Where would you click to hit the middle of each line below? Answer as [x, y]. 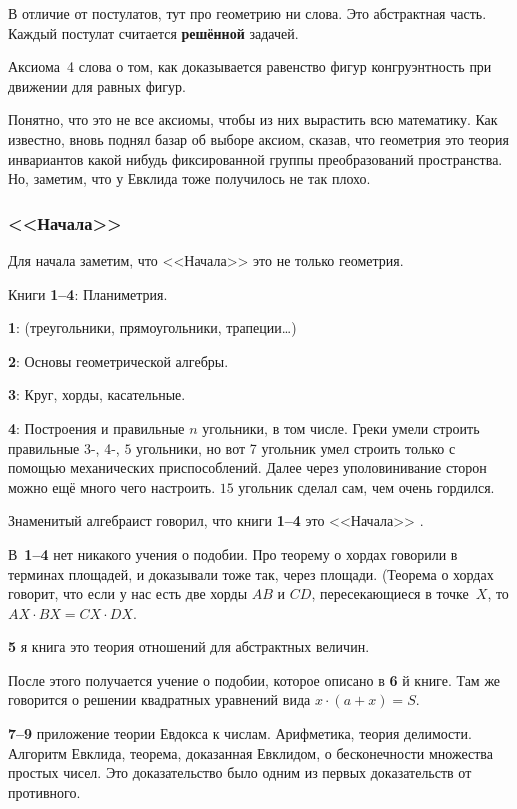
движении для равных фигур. [97, 85]
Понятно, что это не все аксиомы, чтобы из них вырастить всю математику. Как [253, 119]
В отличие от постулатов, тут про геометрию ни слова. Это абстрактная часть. [247, 13]
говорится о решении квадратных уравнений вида [159, 699]
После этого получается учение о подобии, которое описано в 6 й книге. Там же [254, 679]
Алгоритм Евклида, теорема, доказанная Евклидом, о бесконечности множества [250, 752]
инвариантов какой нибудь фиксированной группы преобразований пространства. [255, 158]
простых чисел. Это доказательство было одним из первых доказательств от [240, 772]
